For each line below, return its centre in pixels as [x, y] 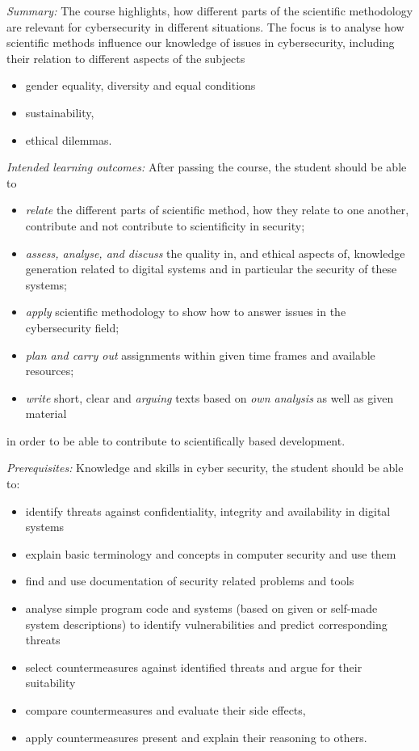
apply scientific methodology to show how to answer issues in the [186, 312]
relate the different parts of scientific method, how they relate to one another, [217, 210]
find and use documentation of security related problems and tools [190, 581]
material [46, 413]
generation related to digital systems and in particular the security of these [211, 269]
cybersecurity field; [72, 327]
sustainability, [60, 112]
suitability [50, 683]
